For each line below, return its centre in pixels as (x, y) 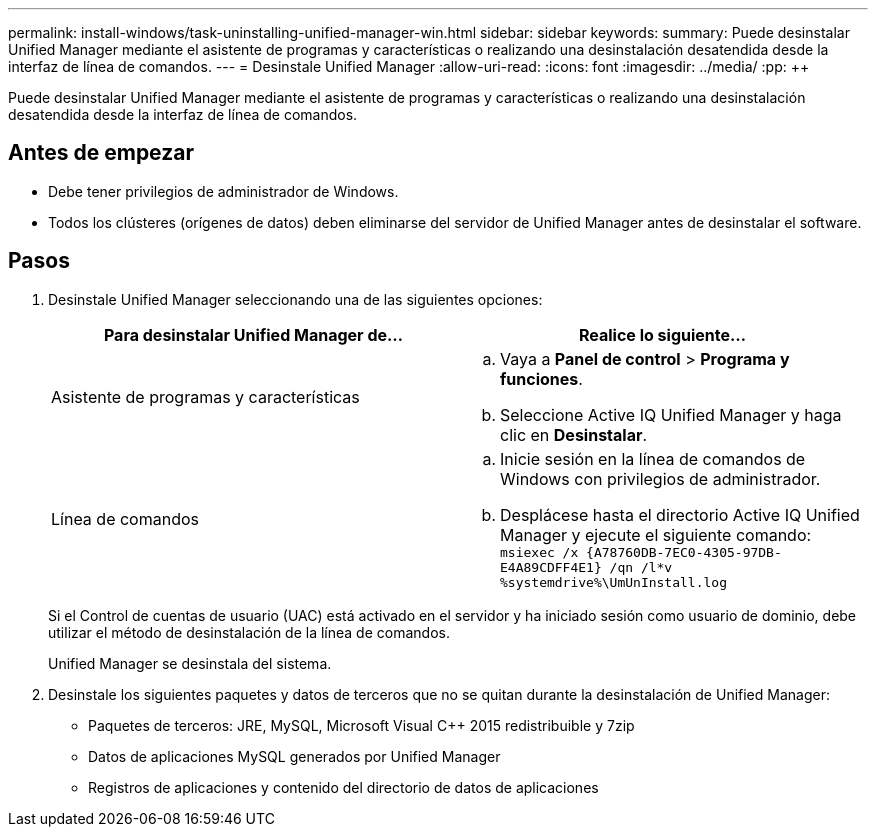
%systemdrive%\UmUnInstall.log (613, 582)
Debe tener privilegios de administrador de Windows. (223, 191)
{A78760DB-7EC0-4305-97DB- (684, 552)
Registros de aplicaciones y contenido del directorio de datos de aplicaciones (343, 787)
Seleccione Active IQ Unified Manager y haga (671, 414)
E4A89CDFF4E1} (551, 567)
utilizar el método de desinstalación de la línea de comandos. (249, 632)
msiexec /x (539, 552)
